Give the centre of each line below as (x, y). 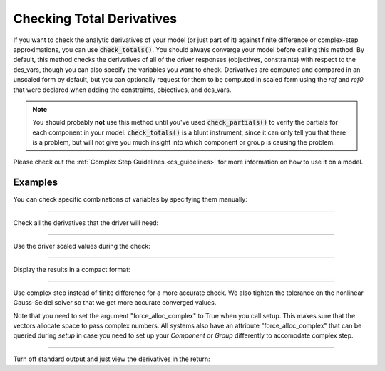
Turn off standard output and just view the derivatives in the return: (112, 359)
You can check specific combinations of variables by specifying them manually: (130, 199)
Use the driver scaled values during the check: (82, 246)
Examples (36, 183)
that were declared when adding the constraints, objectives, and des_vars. (122, 90)
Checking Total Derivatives (95, 19)
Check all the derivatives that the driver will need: (86, 223)
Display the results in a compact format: (72, 269)
